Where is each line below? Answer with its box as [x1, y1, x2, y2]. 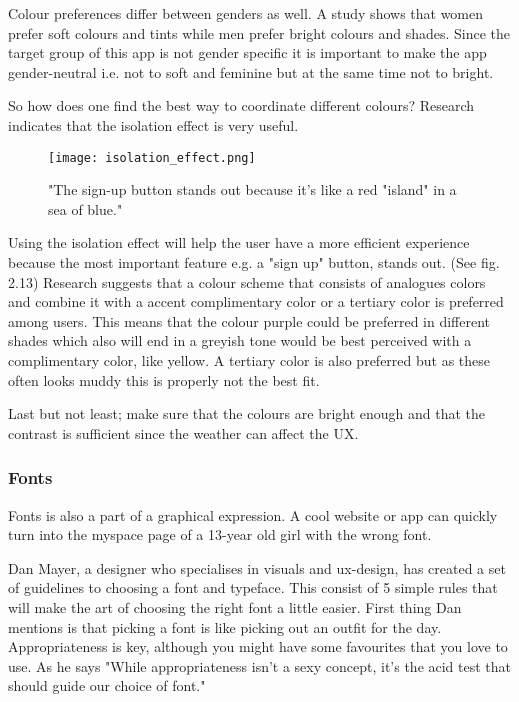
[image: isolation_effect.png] [48, 150, 256, 165]
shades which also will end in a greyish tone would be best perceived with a [8, 330, 472, 351]
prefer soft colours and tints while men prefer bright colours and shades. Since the [8, 22, 511, 43]
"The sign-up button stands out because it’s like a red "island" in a [48, 179, 457, 200]
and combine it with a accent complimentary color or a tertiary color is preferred [8, 291, 504, 312]
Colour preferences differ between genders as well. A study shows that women [8, 3, 484, 23]
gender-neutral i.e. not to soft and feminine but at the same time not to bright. [8, 61, 494, 82]
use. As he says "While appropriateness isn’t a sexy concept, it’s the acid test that [8, 655, 512, 676]
